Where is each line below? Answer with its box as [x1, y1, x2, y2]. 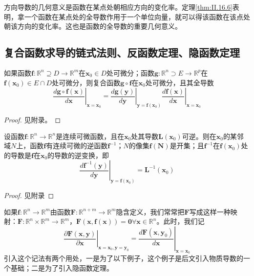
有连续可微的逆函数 [46, 140, 108, 151]
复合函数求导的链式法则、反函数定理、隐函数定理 [4, 45, 240, 60]
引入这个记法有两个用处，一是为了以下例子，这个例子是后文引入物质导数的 [4, 253, 243, 263]
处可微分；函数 [106, 67, 154, 78]
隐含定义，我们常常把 [116, 206, 185, 217]
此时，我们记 [163, 216, 205, 226]
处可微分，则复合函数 [52, 77, 121, 87]
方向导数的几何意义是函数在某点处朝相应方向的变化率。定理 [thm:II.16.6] [4, 2, 233, 12]
